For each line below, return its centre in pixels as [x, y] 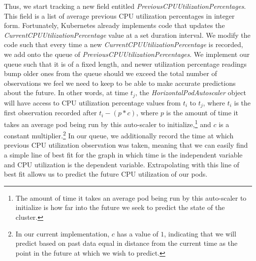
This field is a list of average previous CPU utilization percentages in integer [119, 15]
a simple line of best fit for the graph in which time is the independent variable [123, 154]
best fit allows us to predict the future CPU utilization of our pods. [106, 174]
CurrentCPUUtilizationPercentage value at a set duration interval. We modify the [127, 35]
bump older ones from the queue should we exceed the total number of [111, 73]
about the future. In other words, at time [66, 92]
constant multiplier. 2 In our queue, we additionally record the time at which [119, 135]
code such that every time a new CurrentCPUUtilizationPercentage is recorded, [124, 44]
